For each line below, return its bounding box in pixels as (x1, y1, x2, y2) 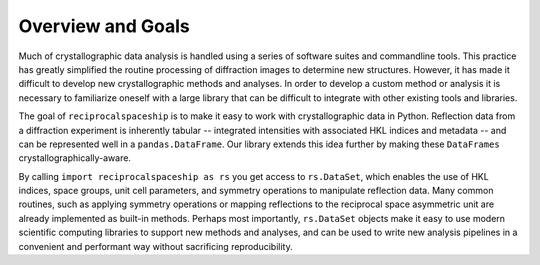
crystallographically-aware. (18, 152, 132, 164)
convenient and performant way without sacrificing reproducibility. (18, 240, 294, 252)
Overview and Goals (18, 15, 190, 37)
